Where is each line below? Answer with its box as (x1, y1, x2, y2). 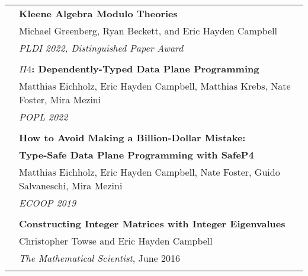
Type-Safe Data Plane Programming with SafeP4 (19, 148, 254, 161)
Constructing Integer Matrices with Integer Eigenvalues (19, 217, 285, 230)
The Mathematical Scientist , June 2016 (19, 251, 181, 265)
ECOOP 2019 (19, 196, 76, 210)
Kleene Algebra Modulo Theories (19, 7, 178, 20)
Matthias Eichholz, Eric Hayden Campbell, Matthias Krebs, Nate (19, 79, 291, 93)
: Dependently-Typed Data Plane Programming (31, 62, 259, 75)
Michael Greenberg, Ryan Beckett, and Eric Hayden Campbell (19, 24, 278, 37)
